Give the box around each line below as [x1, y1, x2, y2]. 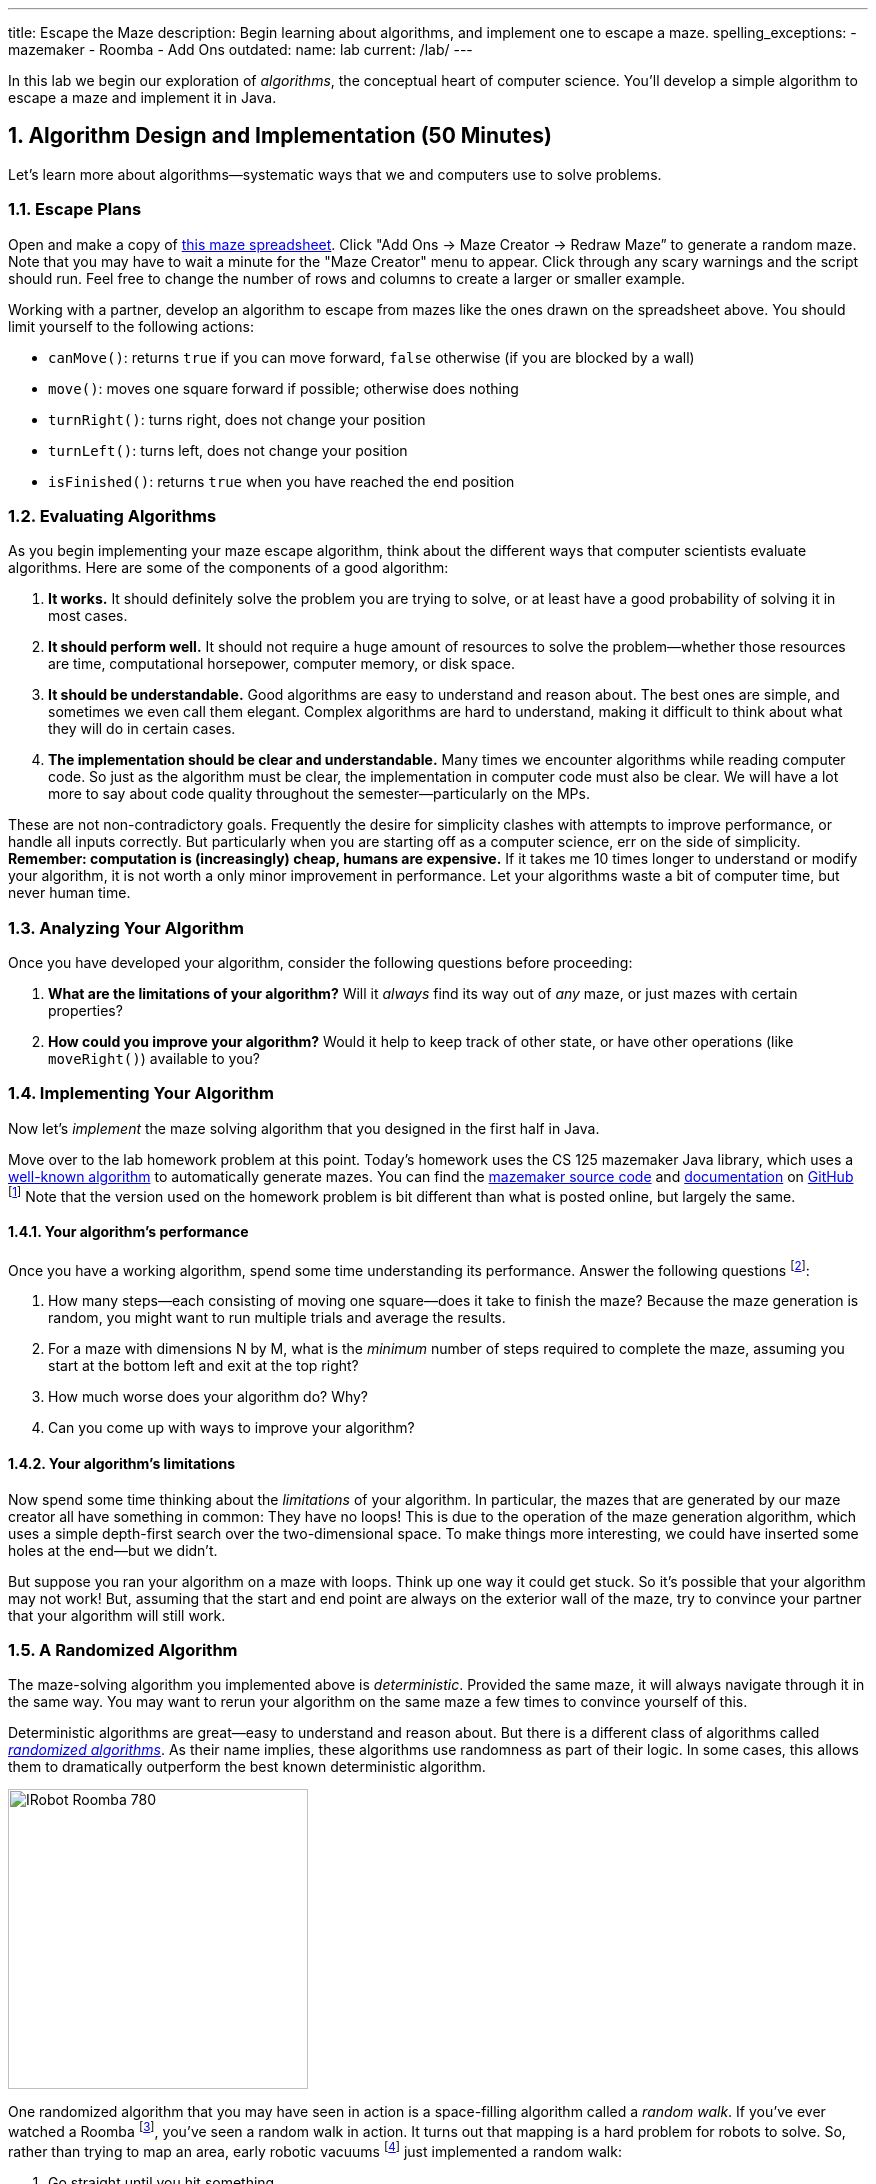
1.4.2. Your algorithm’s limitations [8, 1454, 236, 1472]
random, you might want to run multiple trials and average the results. [48, 1309, 506, 1327]
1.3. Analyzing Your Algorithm [8, 917, 244, 938]
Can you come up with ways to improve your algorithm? [48, 1419, 415, 1437]
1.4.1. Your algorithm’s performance [8, 1223, 249, 1241]
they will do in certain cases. [48, 720, 236, 738]
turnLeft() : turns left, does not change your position [48, 441, 408, 459]
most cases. [48, 607, 128, 625]
